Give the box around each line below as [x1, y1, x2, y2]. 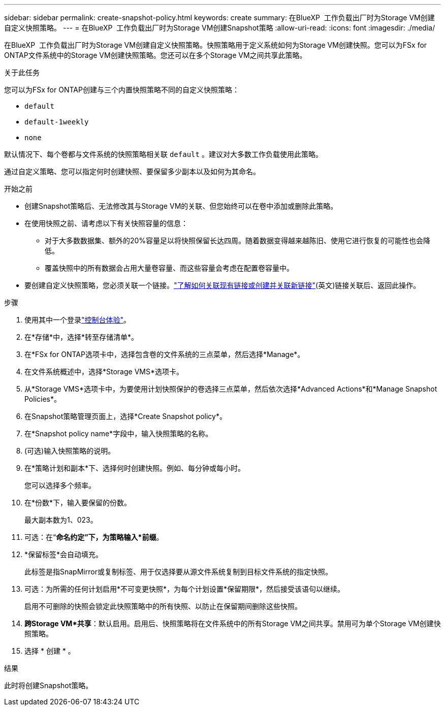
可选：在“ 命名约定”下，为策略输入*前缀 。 [24, 533, 164, 541]
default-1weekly [24, 118, 89, 126]
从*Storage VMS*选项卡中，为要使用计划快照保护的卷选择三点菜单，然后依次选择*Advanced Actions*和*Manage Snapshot [24, 384, 437, 393]
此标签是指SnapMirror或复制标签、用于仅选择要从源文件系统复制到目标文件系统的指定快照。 [24, 567, 332, 576]
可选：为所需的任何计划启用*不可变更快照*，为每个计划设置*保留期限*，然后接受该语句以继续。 [24, 585, 345, 593]
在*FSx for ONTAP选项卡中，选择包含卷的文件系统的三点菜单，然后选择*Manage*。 [24, 350, 305, 359]
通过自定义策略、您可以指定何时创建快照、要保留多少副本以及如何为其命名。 [4, 167, 260, 176]
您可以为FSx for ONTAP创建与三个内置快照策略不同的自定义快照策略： [4, 85, 239, 94]
